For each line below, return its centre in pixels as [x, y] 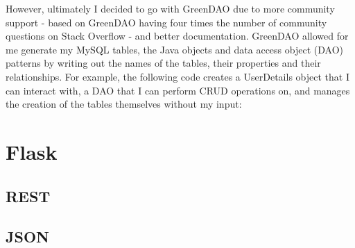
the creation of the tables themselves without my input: [124, 104]
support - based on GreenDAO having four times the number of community [166, 22]
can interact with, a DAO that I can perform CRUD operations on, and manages [178, 90]
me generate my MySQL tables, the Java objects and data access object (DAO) [174, 49]
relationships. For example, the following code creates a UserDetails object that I [177, 76]
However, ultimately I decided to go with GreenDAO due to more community [170, 8]
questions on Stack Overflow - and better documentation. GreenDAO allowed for [177, 36]
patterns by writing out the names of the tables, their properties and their [163, 63]
